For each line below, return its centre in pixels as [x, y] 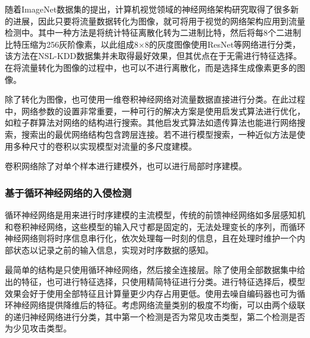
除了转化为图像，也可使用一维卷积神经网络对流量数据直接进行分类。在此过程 [155, 99]
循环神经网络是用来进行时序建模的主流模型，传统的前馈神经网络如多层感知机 [155, 214]
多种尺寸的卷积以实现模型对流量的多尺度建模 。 [105, 146]
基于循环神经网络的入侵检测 [68, 192]
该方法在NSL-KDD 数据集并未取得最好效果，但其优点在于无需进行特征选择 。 [153, 56]
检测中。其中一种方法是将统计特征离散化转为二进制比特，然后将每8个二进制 [153, 32]
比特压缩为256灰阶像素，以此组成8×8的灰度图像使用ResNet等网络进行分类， [153, 44]
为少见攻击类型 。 [38, 328]
